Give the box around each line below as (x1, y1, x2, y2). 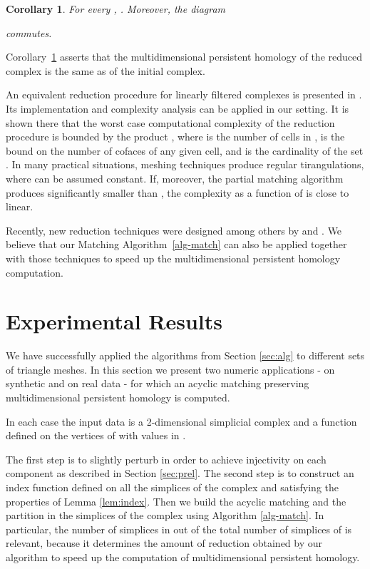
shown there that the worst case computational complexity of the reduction (6, 115, 335, 130)
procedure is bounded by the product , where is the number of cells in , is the (6, 129, 345, 144)
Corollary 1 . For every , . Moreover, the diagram (6, 1, 226, 16)
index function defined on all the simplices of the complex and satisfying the (6, 479, 339, 494)
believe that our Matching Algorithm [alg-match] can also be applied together (6, 237, 347, 252)
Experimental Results (6, 307, 222, 336)
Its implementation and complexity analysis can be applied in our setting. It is (6, 101, 349, 116)
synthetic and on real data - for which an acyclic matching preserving (6, 376, 309, 391)
